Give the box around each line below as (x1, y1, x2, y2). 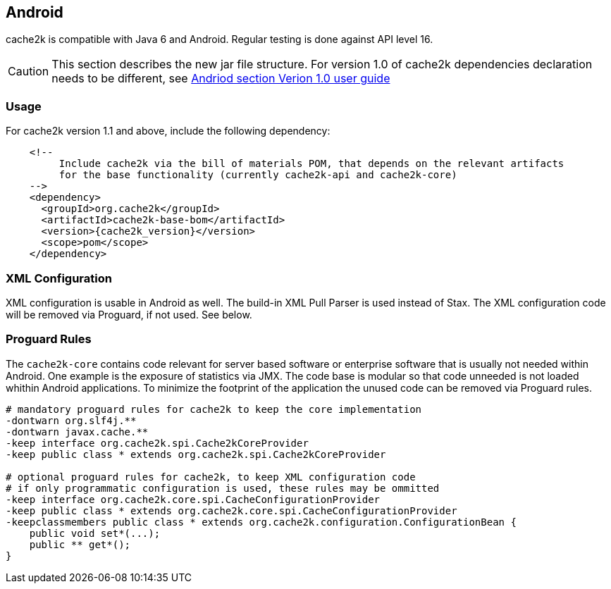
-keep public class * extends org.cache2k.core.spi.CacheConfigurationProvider (6, 504, 457, 516)
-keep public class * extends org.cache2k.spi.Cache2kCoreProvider (6, 448, 386, 460)
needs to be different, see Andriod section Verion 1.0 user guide (51, 71, 390, 86)
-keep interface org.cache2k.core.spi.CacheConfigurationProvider (6, 493, 381, 505)
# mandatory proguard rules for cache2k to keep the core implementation (6, 403, 422, 415)
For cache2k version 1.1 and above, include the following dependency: (6, 125, 331, 137)
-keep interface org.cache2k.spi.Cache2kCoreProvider (6, 437, 309, 449)
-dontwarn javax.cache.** (6, 426, 149, 438)
